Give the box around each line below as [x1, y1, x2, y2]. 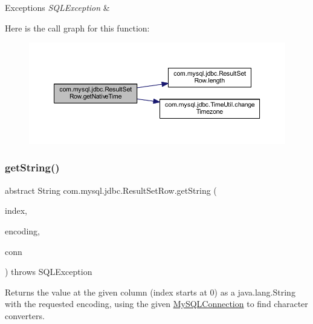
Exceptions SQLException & [5, 1, 110, 13]
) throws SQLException [5, 265, 92, 278]
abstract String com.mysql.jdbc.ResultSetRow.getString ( [5, 183, 217, 196]
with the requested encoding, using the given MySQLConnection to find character [5, 297, 308, 310]
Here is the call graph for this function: [5, 21, 150, 34]
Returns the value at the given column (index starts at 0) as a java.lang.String [5, 285, 295, 298]
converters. [5, 309, 45, 322]
